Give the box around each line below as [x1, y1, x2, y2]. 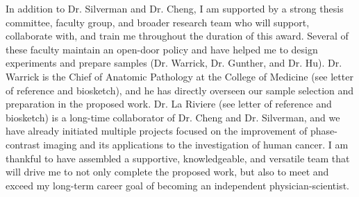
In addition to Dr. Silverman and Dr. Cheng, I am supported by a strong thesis [6, 1, 344, 15]
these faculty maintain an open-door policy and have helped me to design [6, 42, 318, 56]
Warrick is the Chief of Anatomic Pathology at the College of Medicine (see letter [6, 69, 353, 83]
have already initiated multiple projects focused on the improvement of [6, 123, 308, 138]
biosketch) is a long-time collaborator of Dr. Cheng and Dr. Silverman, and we [6, 110, 340, 124]
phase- [310, 123, 337, 138]
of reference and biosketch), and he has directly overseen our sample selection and [6, 83, 354, 97]
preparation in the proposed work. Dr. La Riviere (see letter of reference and [6, 96, 332, 111]
